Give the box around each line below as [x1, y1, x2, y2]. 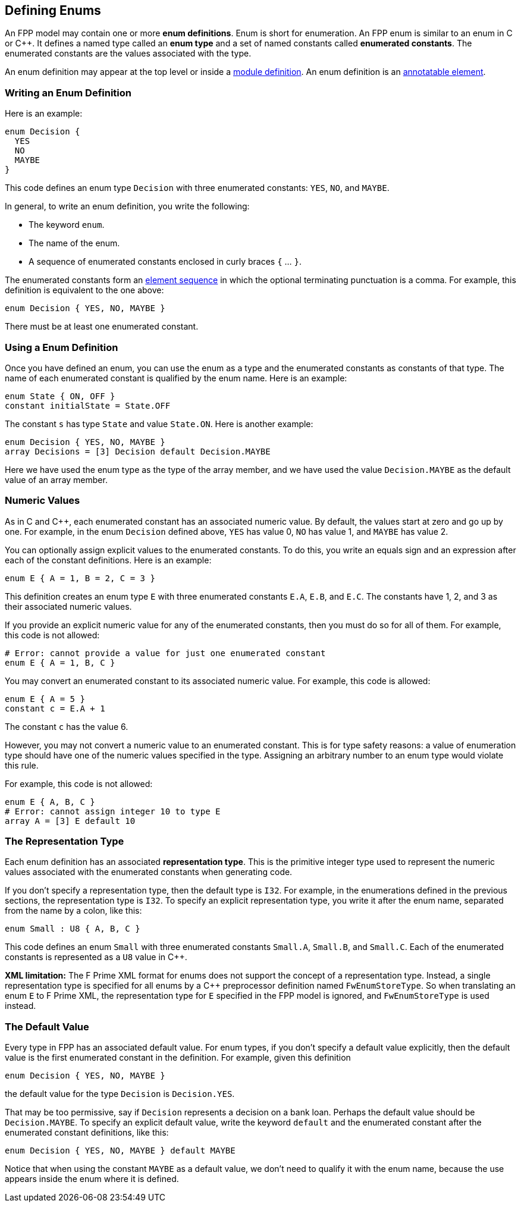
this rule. [5, 760, 39, 770]
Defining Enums [5, 3, 101, 18]
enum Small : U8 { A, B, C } [5, 924, 140, 934]
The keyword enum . [29, 220, 105, 230]
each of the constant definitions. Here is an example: [5, 554, 212, 565]
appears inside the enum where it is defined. [5, 1174, 179, 1184]
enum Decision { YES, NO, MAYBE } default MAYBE [5, 1146, 236, 1156]
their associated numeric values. [5, 601, 132, 612]
